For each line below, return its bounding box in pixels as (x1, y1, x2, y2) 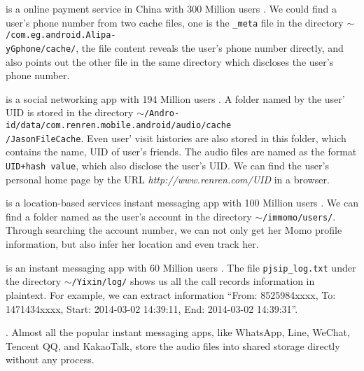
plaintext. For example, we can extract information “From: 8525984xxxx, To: (6, 287, 336, 302)
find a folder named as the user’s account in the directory (6, 209, 252, 223)
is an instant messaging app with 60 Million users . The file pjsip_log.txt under (6, 260, 356, 274)
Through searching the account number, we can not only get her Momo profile (6, 223, 342, 237)
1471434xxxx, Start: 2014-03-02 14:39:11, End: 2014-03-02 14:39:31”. (6, 301, 298, 316)
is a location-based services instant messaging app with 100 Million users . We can (6, 195, 358, 210)
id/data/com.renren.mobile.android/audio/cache (6, 120, 232, 130)
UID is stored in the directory (6, 105, 134, 120)
